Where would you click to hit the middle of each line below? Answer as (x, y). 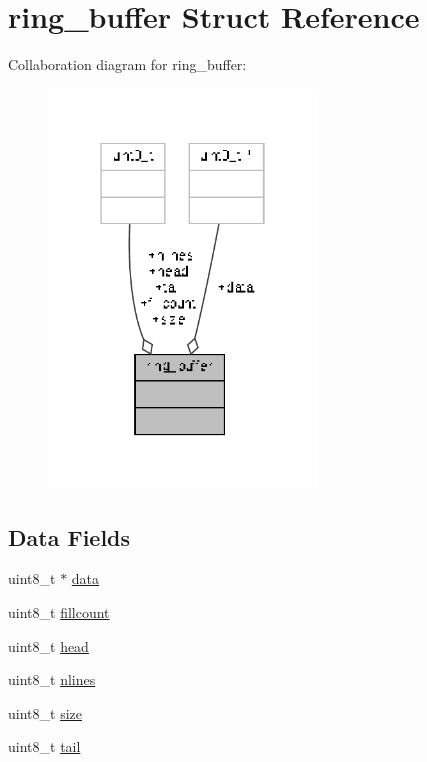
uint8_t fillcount (59, 611)
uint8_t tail (44, 746)
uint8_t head (48, 645)
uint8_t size (45, 712)
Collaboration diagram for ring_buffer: (127, 64)
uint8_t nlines (52, 679)
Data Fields (69, 536)
